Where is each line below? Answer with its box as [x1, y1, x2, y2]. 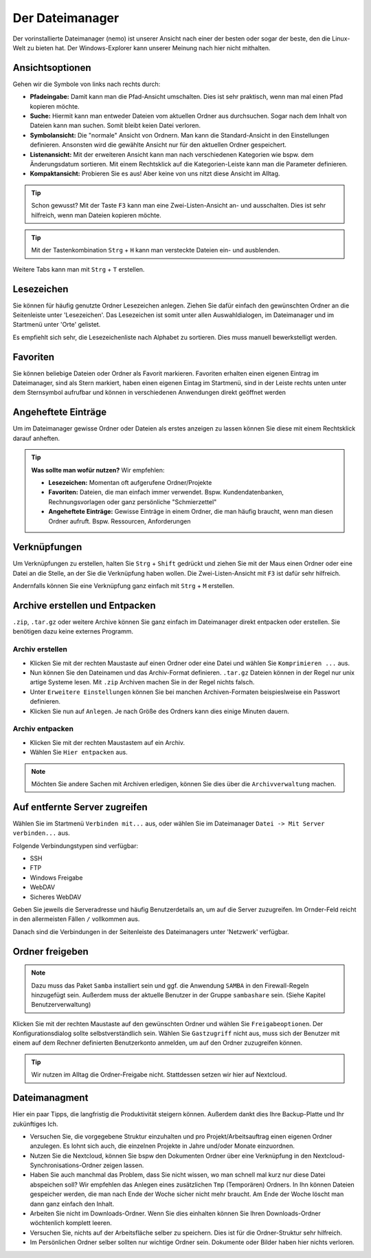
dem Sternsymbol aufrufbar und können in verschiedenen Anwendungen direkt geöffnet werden [12, 389, 286, 397]
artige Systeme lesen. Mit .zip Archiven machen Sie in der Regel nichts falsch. [30, 678, 255, 686]
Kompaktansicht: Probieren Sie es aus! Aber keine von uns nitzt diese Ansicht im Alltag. [30, 169, 280, 178]
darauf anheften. [12, 434, 60, 442]
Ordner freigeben [12, 946, 89, 957]
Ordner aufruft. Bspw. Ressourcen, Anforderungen [48, 517, 191, 525]
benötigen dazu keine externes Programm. [12, 627, 134, 636]
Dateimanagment [12, 1092, 89, 1104]
